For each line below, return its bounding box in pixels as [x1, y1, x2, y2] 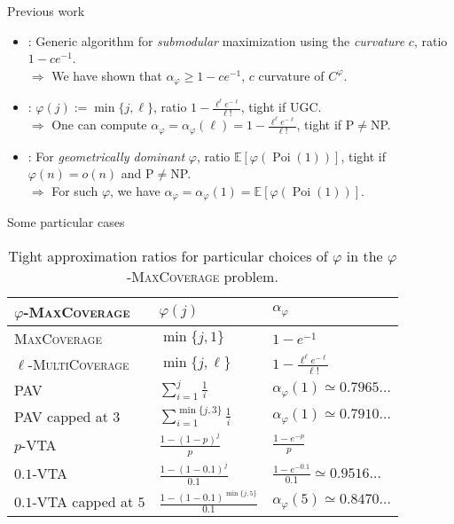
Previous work [7, 2, 85, 20]
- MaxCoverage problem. [126, 265, 278, 286]
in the [346, 245, 383, 266]
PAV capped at [14, 405, 109, 426]
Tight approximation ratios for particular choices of [8, 245, 328, 266]
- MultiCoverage [27, 353, 129, 374]
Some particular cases [7, 213, 125, 231]
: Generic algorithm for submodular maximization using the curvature [27, 31, 405, 50]
